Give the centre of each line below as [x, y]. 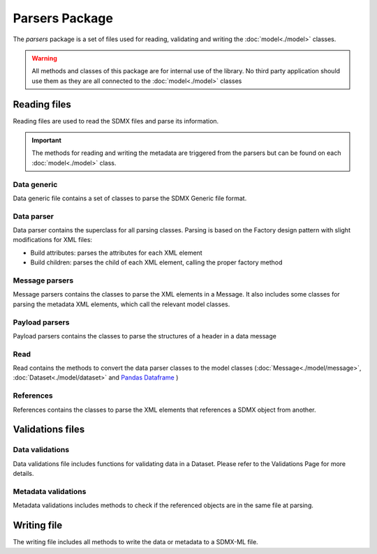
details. [23, 474]
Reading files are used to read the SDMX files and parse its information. [116, 121]
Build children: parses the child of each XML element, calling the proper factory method [156, 262]
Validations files [49, 429]
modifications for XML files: [53, 240]
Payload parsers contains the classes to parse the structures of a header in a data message [145, 336]
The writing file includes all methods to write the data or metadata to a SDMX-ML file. [135, 542]
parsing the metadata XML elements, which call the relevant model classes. [121, 304]
